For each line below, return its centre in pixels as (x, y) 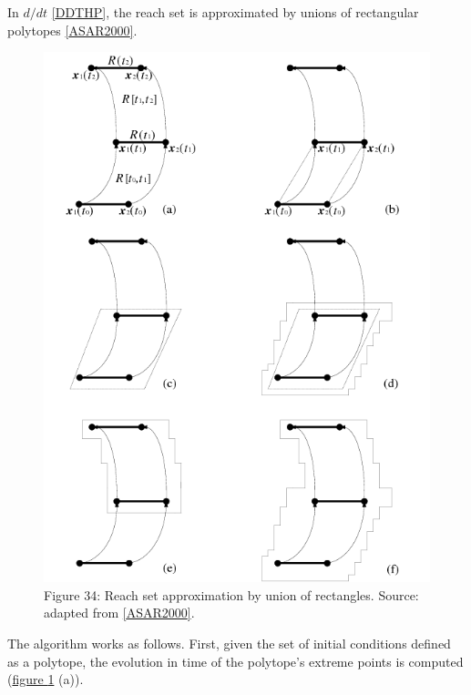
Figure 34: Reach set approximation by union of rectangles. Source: (231, 594)
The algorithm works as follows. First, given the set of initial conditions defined (229, 643)
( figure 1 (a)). (46, 679)
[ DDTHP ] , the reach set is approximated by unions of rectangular (235, 12)
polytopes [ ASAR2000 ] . (72, 30)
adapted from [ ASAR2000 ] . (119, 613)
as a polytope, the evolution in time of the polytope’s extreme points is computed (235, 661)
